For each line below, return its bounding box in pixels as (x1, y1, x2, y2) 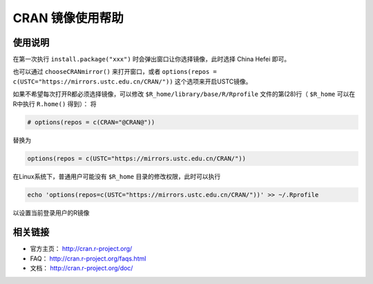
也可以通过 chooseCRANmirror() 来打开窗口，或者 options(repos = (12, 68, 217, 76)
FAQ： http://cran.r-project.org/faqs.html (30, 254, 146, 263)
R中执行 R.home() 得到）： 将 (12, 100, 97, 108)
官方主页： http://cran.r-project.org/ (30, 245, 133, 253)
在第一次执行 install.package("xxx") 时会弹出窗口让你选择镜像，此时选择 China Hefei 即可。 (12, 55, 291, 64)
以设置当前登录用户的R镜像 (12, 208, 90, 217)
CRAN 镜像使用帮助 (12, 10, 124, 26)
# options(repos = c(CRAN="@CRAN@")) (27, 118, 155, 126)
